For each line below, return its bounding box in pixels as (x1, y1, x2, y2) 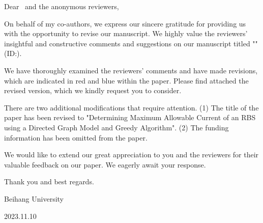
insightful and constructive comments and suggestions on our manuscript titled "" (4, 38, 258, 48)
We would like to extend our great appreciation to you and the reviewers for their (4, 149, 259, 160)
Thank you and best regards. (4, 176, 94, 187)
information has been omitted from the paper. (4, 132, 148, 143)
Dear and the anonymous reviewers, (4, 1, 119, 11)
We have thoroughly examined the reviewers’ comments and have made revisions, (4, 65, 258, 75)
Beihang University (4, 193, 64, 204)
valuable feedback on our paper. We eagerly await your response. (4, 159, 206, 170)
